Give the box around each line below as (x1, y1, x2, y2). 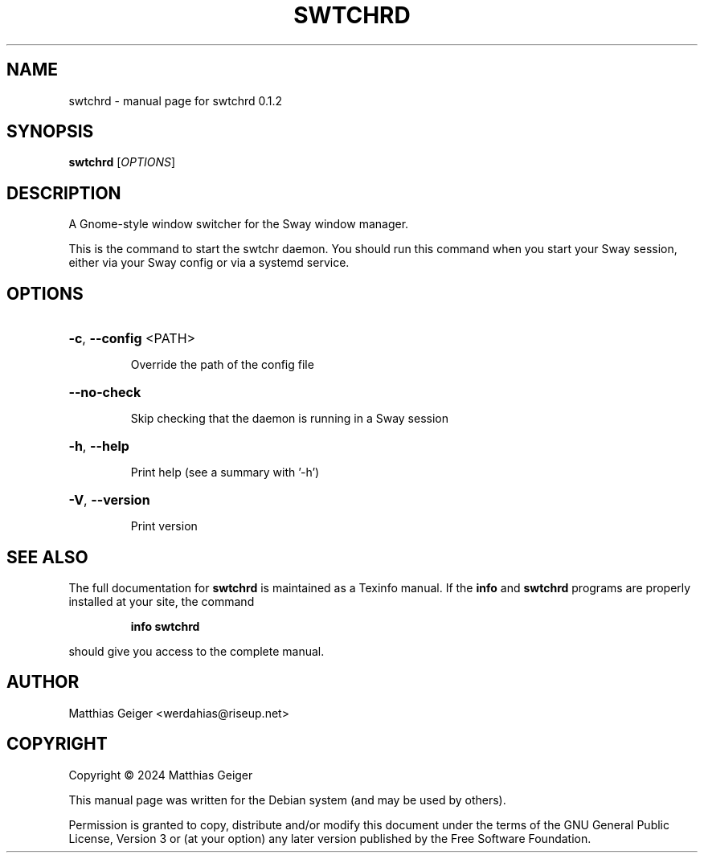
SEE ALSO (6, 546, 88, 567)
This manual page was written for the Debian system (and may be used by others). (68, 792, 506, 807)
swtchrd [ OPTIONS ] (68, 155, 176, 170)
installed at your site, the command (68, 594, 255, 608)
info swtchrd (130, 619, 200, 633)
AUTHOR (6, 672, 80, 693)
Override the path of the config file (130, 358, 314, 372)
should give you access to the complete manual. (68, 644, 325, 658)
